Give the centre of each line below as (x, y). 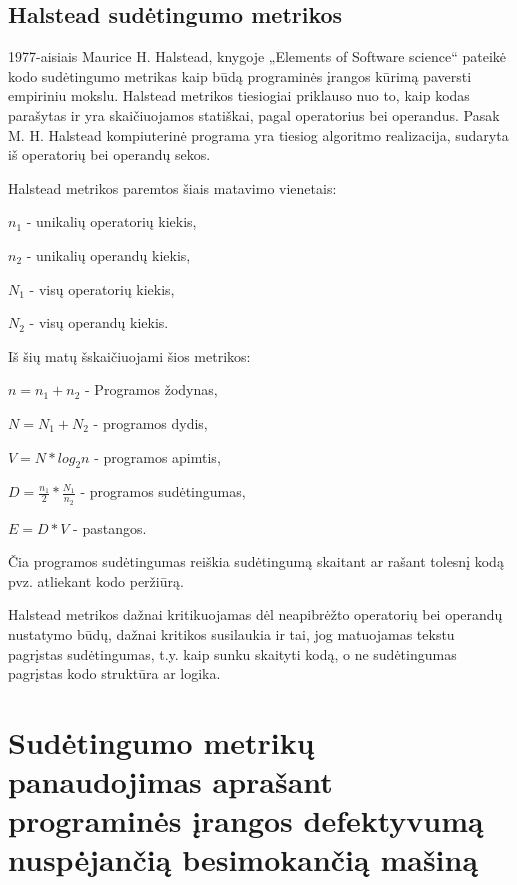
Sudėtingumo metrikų (161, 741)
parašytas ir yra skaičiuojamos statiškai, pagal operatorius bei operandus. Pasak (254, 114)
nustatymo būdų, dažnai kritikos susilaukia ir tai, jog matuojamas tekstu (231, 633)
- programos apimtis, (157, 456)
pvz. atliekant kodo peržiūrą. (96, 580)
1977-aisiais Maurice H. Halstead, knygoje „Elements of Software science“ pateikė (257, 56)
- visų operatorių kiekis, (102, 288)
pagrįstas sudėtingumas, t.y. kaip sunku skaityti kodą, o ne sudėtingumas (232, 653)
